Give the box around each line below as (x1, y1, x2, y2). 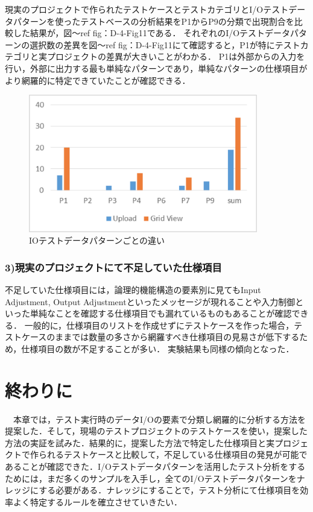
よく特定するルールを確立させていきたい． (13, 495, 182, 508)
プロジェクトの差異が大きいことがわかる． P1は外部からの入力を (46, 50, 305, 63)
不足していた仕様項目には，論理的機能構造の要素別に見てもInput (5, 283, 261, 296)
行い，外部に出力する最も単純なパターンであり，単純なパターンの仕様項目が (5, 62, 308, 74)
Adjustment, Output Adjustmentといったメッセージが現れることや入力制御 (5, 295, 296, 308)
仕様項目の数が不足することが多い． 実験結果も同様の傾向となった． (21, 342, 294, 355)
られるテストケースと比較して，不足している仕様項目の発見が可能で (38, 448, 308, 461)
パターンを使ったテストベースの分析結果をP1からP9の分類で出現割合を (13, 14, 294, 27)
